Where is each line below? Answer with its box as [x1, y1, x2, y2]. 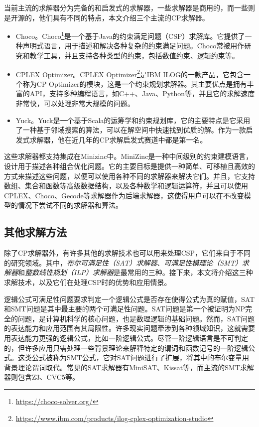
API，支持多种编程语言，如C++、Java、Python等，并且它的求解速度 [29, 88, 255, 99]
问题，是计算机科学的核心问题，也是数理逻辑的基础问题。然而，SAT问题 [17, 313, 255, 323]
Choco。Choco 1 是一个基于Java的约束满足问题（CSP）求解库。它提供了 [15, 29, 245, 41]
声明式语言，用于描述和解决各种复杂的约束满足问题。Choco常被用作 [22, 40, 245, 51]
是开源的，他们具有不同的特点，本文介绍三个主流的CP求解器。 [4, 12, 209, 22]
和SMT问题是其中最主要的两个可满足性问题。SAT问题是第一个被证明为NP [4, 303, 245, 314]
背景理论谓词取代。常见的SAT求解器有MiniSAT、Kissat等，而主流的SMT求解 [4, 362, 254, 372]
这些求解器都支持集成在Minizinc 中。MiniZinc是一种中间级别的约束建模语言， [4, 151, 253, 161]
